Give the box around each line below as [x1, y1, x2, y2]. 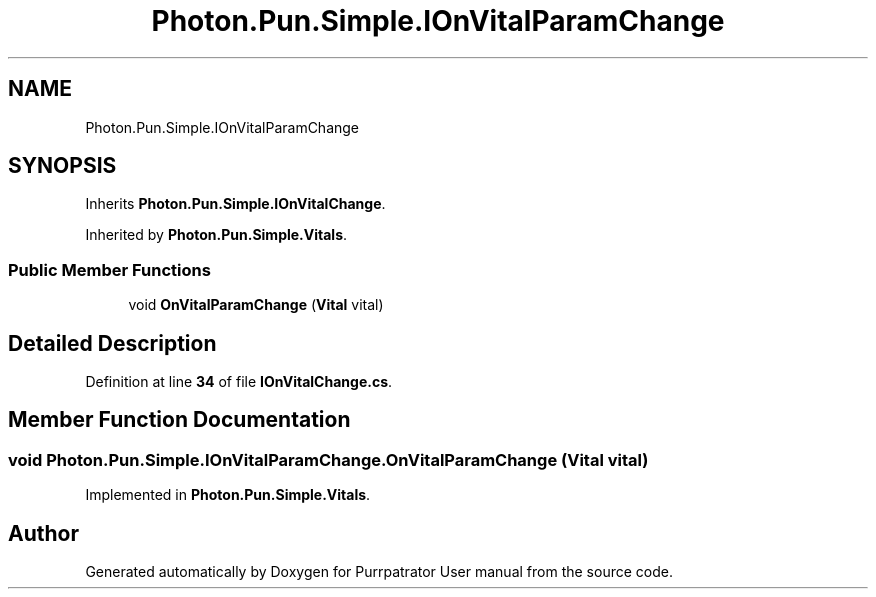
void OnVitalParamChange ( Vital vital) [128, 296, 384, 314]
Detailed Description [8, 330, 217, 356]
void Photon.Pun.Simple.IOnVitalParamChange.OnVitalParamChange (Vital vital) [8, 449, 649, 470]
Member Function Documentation [8, 407, 351, 433]
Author [8, 520, 79, 546]
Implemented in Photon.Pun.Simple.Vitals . [85, 486, 371, 504]
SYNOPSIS [8, 153, 117, 179]
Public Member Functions [8, 259, 211, 280]
